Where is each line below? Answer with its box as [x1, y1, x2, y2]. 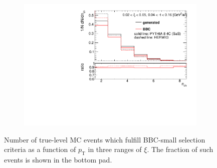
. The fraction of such [147, 144, 213, 154]
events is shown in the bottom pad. [4, 154, 112, 165]
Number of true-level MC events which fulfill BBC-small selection [4, 134, 205, 144]
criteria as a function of [4, 144, 76, 154]
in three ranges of [88, 144, 142, 154]
